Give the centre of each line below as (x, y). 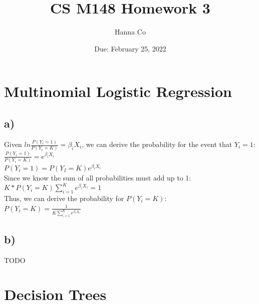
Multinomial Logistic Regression (118, 91)
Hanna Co (130, 32)
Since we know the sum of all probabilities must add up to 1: (98, 177)
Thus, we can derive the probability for (64, 198)
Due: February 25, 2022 (130, 48)
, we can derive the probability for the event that (157, 144)
